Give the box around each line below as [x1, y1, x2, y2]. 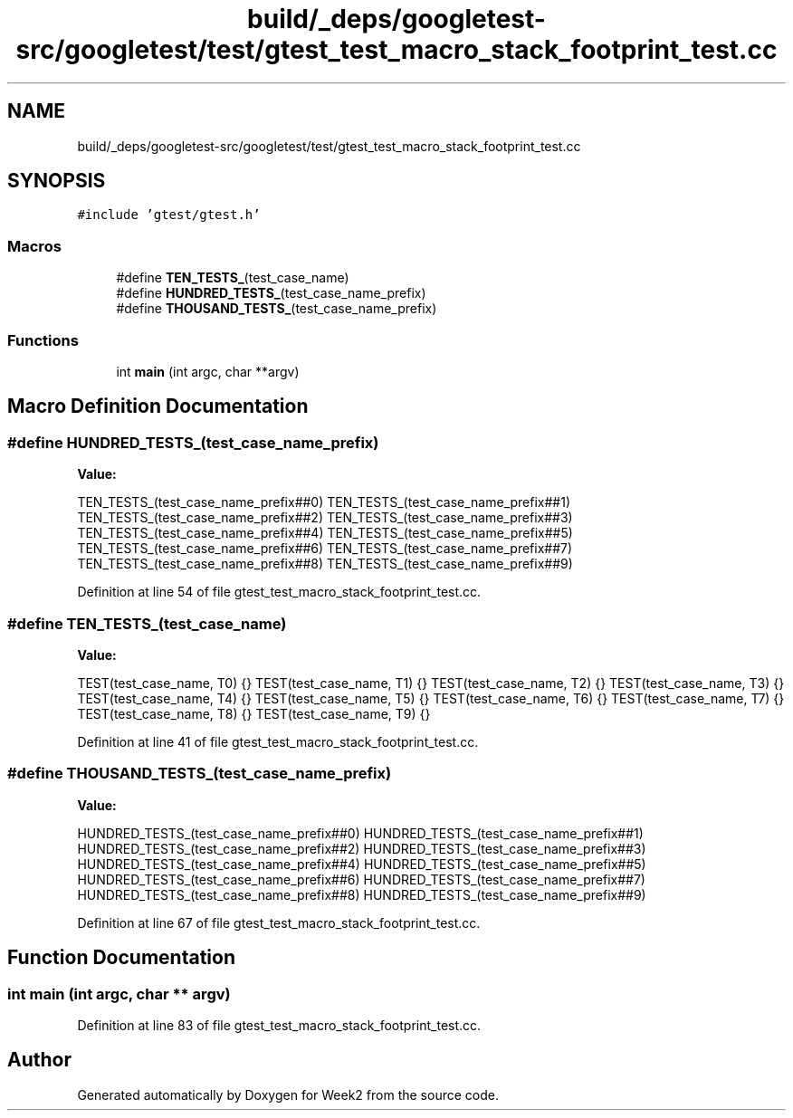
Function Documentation [7, 946, 235, 970]
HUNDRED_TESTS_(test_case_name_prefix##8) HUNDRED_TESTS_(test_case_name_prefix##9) [77, 886, 646, 903]
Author [7, 1048, 72, 1072]
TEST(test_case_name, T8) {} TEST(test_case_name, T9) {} [77, 705, 431, 721]
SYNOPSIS [7, 169, 106, 193]
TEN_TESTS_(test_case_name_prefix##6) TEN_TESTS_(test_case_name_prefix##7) [77, 540, 573, 557]
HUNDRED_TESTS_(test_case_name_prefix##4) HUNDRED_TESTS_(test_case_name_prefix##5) [77, 855, 646, 872]
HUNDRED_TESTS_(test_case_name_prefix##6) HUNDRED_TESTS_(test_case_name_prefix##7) [77, 871, 645, 887]
